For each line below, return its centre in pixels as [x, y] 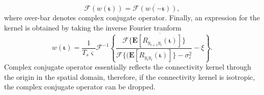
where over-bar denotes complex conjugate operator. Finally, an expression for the [132, 18]
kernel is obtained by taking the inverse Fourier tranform [93, 27]
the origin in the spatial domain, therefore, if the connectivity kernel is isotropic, [130, 76]
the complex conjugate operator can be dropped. [80, 87]
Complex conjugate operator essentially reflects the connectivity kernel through [128, 67]
